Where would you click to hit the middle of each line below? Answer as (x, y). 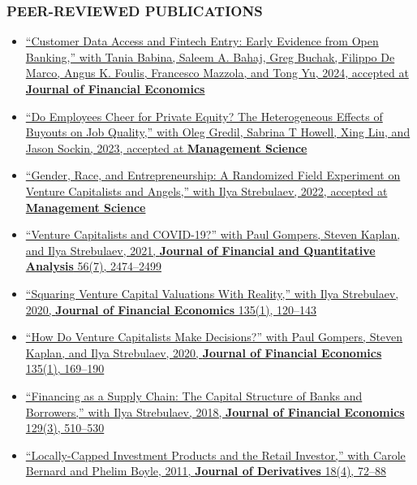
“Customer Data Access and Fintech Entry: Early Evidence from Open (202, 41)
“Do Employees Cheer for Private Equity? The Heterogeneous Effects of (204, 116)
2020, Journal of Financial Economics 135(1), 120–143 (171, 309)
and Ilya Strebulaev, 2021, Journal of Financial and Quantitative (200, 250)
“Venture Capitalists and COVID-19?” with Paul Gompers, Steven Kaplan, (213, 234)
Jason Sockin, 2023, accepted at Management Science (166, 147)
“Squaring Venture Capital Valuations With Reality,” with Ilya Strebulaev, (212, 293)
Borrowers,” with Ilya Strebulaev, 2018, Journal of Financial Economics (215, 411)
